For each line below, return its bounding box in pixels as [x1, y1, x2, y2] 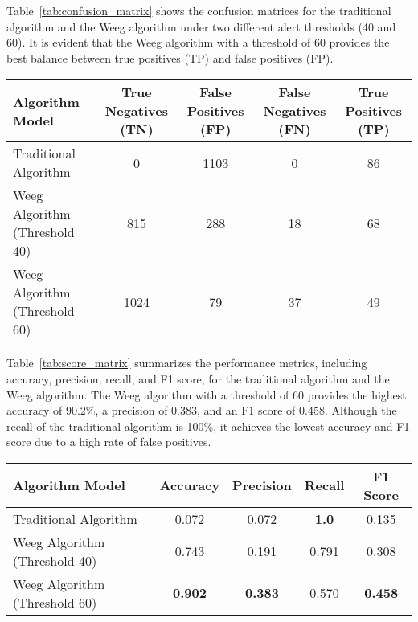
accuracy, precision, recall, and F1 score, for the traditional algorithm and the [6, 370, 390, 387]
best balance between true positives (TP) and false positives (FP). [6, 49, 334, 66]
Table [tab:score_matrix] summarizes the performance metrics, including [6, 354, 367, 371]
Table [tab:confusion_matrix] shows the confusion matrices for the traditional [6, 2, 391, 18]
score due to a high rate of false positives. [6, 433, 211, 450]
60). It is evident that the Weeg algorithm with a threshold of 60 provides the [6, 34, 390, 51]
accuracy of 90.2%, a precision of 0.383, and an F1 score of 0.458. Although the [6, 402, 397, 419]
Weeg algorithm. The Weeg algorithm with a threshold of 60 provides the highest [6, 386, 407, 403]
